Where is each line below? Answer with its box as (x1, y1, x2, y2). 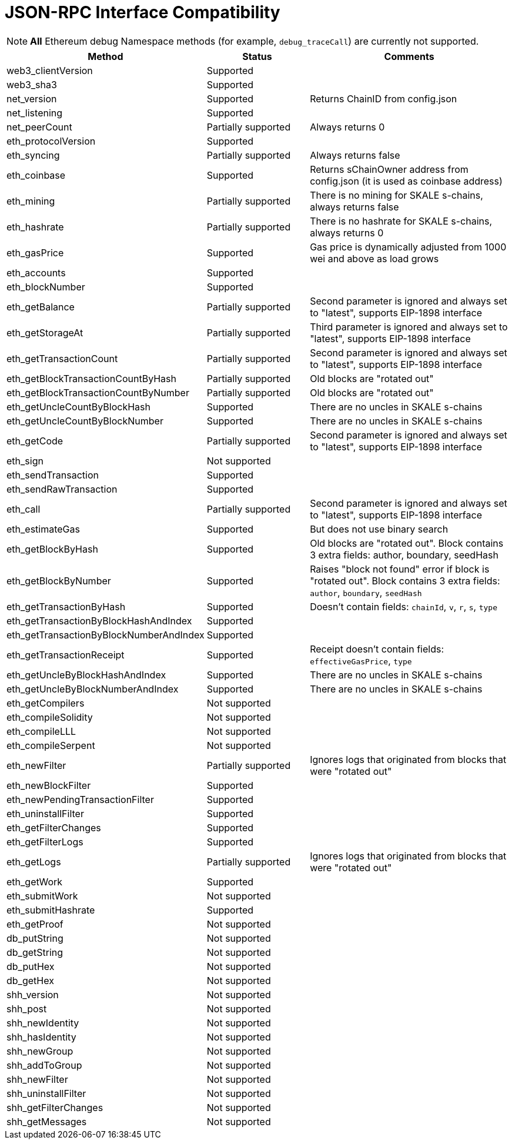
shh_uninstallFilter (6, 1087, 86, 1099)
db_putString (6, 932, 63, 944)
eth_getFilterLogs (6, 835, 83, 848)
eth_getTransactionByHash (6, 600, 126, 613)
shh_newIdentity (6, 1016, 79, 1029)
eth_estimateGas (6, 523, 80, 535)
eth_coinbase (6, 169, 66, 181)
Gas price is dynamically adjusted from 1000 (310, 240, 507, 253)
